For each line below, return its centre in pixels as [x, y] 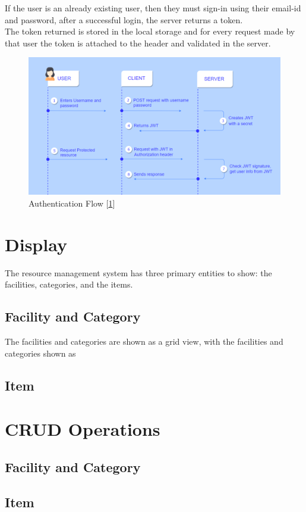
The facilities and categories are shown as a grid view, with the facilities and [144, 341]
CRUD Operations [83, 429]
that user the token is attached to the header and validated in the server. [138, 43]
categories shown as [40, 353]
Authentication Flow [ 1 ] [72, 203]
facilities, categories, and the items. [69, 284]
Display [36, 244]
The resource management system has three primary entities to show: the [138, 272]
